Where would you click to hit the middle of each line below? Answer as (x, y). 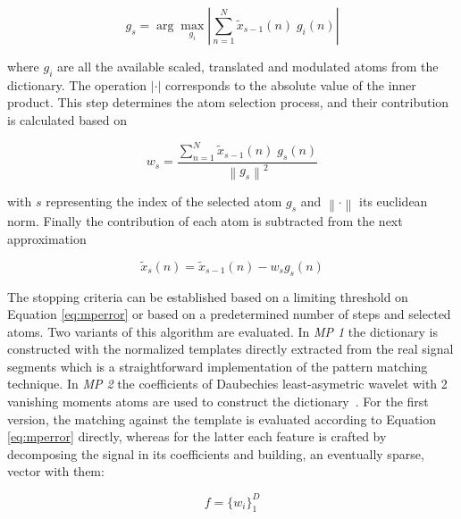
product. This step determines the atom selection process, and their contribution (228, 102)
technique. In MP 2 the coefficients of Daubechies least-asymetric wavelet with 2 (227, 384)
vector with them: (56, 471)
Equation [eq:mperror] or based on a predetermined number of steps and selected (229, 314)
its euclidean (394, 201)
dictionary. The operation (77, 84)
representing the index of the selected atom (164, 201)
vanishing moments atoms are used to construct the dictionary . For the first (218, 402)
